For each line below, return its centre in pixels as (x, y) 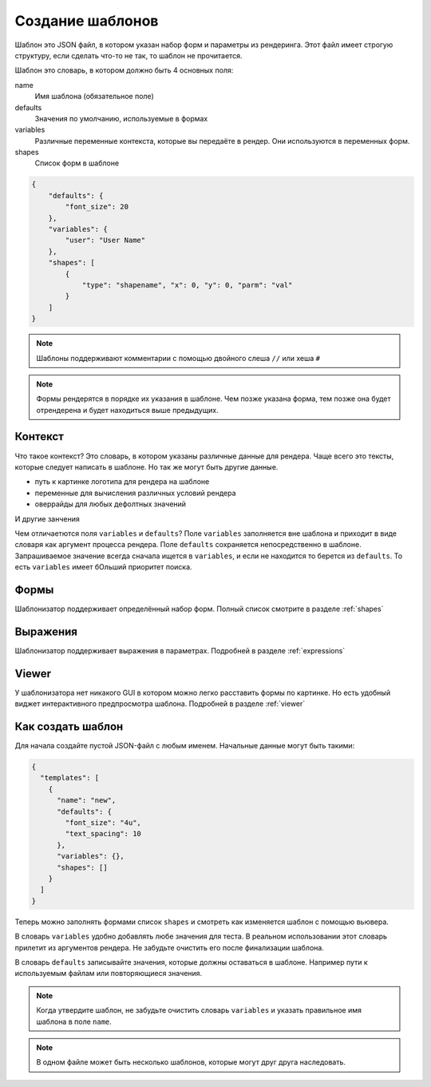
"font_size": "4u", (103, 823)
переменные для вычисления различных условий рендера (135, 493)
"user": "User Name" (105, 240)
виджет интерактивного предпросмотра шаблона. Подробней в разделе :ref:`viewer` (160, 704)
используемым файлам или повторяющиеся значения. (109, 974)
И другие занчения (47, 518)
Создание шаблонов (87, 21)
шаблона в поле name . (74, 1022)
